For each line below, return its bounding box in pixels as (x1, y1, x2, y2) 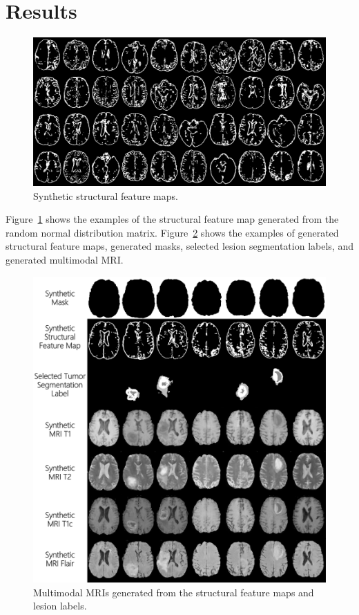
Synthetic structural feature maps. (33, 188, 178, 203)
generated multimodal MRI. (6, 252, 124, 266)
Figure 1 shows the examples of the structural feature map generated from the (6, 212, 339, 226)
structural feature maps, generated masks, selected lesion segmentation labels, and (6, 239, 353, 253)
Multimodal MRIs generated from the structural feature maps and (33, 585, 314, 599)
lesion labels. (33, 598, 87, 613)
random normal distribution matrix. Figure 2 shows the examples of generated (6, 225, 339, 239)
